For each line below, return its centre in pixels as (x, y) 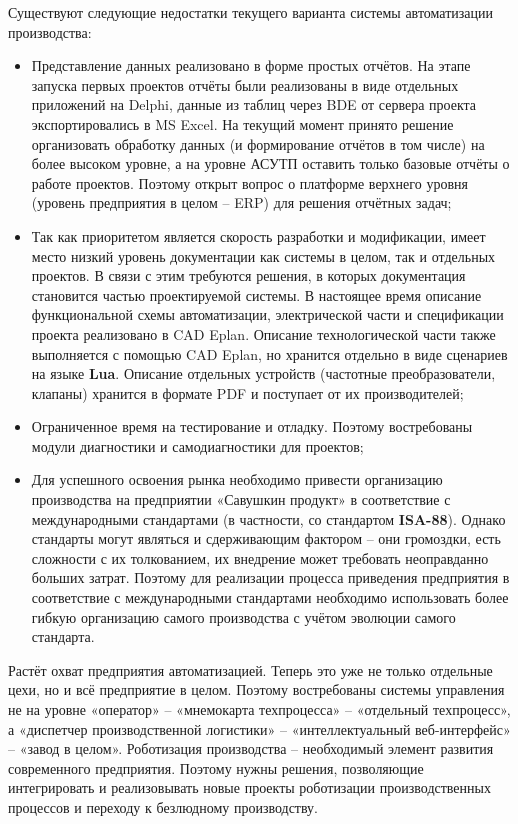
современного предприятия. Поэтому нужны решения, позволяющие (216, 767)
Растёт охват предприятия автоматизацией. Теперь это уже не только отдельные (250, 669)
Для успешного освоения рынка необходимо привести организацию (237, 479)
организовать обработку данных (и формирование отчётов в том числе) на (258, 143)
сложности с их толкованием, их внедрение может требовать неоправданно (260, 557)
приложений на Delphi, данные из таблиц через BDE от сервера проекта (254, 104)
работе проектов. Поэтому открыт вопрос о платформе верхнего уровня (249, 182)
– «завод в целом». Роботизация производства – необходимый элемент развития (251, 748)
